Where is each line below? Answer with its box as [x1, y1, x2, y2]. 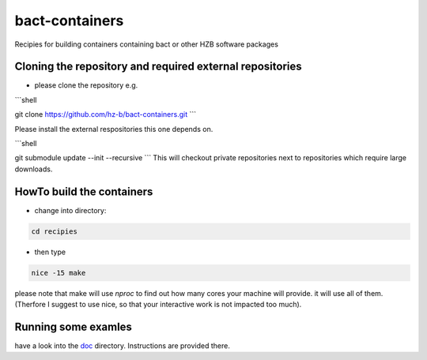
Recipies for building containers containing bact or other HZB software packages [14, 39, 278, 49]
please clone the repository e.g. [34, 81, 138, 90]
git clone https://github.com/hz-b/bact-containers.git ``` [14, 110, 197, 119]
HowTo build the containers [14, 185, 153, 198]
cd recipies [31, 227, 78, 236]
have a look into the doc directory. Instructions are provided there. [14, 340, 231, 351]
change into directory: [34, 205, 107, 215]
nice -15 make [31, 268, 86, 277]
